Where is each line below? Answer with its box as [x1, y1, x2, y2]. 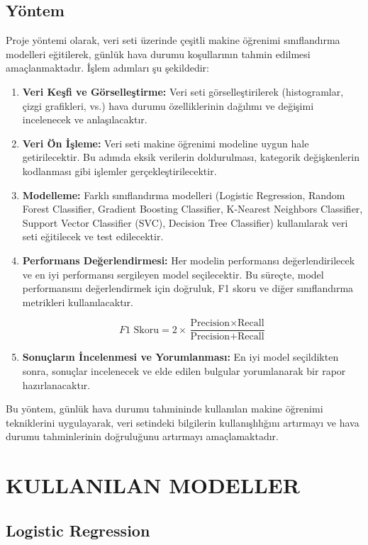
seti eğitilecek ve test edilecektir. [22, 229, 164, 244]
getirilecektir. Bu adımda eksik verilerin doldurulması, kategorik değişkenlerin [22, 150, 359, 164]
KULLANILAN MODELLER [6, 471, 300, 500]
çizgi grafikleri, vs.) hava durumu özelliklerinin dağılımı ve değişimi [22, 98, 314, 113]
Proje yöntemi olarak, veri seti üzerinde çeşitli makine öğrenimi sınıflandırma [6, 33, 340, 47]
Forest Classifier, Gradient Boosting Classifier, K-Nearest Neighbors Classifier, [22, 201, 363, 216]
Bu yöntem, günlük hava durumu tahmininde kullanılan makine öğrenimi [6, 401, 323, 416]
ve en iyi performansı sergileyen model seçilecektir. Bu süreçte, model [22, 266, 324, 281]
